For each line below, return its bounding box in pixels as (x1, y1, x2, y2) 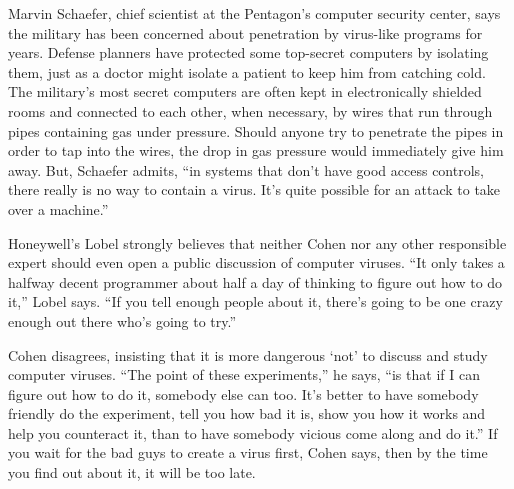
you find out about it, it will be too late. (8, 462, 256, 483)
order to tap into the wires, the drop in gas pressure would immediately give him (8, 140, 504, 161)
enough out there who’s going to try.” (8, 310, 237, 331)
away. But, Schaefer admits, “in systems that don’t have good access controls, (8, 159, 484, 180)
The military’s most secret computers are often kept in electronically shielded (8, 81, 482, 102)
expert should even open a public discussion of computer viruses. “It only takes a (8, 252, 505, 273)
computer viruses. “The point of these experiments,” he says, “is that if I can (8, 364, 480, 385)
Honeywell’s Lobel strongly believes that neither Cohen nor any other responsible (8, 232, 507, 253)
